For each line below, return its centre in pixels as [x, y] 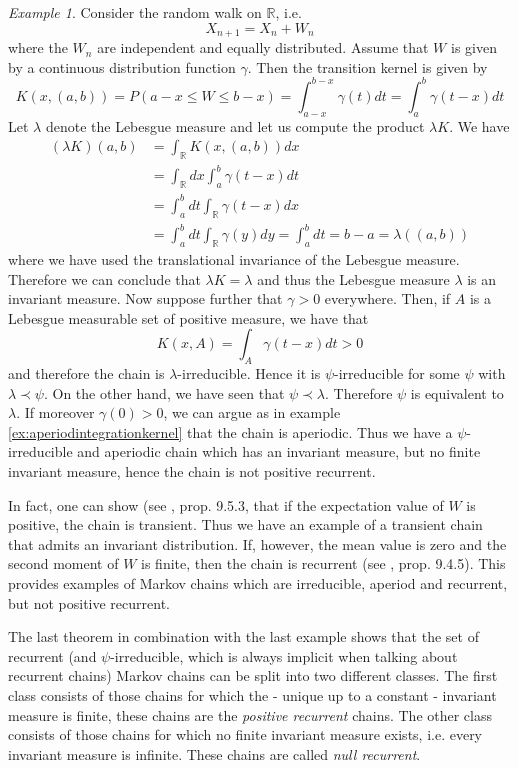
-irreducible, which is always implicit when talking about [284, 655]
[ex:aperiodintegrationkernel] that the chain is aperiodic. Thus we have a [230, 431]
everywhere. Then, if [387, 298]
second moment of [63, 563]
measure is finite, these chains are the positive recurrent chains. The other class [250, 714]
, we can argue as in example [252, 412]
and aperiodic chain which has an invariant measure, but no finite [279, 451]
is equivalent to [457, 392]
